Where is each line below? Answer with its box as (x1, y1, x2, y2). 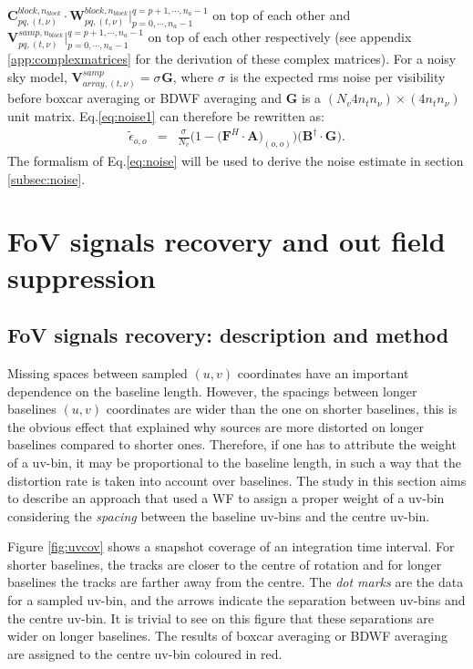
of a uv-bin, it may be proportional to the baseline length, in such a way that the (7, 452, 462, 471)
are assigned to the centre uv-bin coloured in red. (7, 643, 283, 663)
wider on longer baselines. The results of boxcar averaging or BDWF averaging (7, 626, 447, 645)
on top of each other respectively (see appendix (148, 27, 412, 46)
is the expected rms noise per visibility (230, 67, 446, 86)
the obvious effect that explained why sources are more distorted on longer (7, 417, 425, 436)
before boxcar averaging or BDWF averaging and (7, 88, 283, 108)
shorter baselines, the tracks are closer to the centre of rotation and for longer (7, 554, 442, 573)
